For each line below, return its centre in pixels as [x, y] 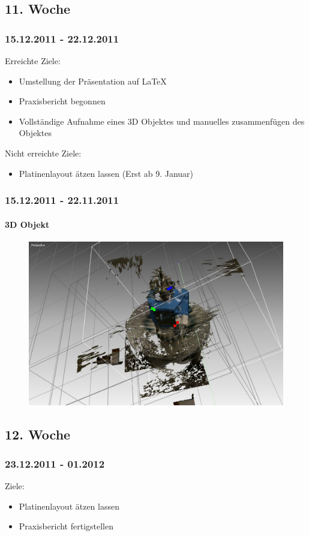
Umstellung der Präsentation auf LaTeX [93, 81]
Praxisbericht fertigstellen [66, 526]
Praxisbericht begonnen [62, 101]
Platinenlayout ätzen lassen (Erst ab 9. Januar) [106, 173]
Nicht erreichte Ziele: [43, 153]
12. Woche [38, 434]
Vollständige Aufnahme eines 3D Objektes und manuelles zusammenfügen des [162, 121]
